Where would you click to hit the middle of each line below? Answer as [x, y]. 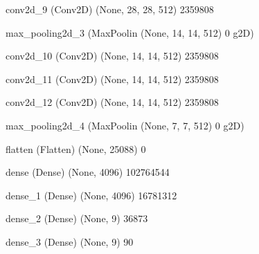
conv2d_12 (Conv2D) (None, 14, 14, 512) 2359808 [112, 102]
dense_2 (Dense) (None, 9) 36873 [77, 218]
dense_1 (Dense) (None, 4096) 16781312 [91, 195]
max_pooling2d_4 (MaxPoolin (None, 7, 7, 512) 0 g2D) [125, 125]
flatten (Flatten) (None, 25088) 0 [76, 148]
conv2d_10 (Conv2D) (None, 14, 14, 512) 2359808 [112, 56]
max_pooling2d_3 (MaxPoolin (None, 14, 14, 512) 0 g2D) [130, 32]
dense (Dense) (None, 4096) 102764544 [88, 172]
